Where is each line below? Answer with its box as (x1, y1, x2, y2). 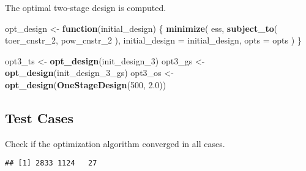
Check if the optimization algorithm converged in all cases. (5, 137, 225, 150)
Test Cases (5, 108, 74, 127)
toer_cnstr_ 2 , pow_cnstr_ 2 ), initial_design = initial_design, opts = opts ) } (5, 34, 302, 47)
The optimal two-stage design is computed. (5, 1, 166, 13)
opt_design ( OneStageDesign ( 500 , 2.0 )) (5, 78, 166, 91)
